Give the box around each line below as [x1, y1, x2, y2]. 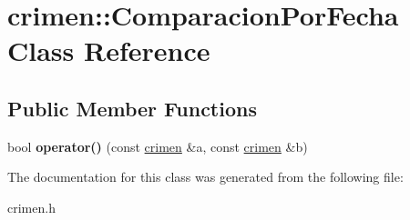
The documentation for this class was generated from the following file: [7, 167, 404, 186]
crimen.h [7, 197, 56, 216]
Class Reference [7, 32, 210, 69]
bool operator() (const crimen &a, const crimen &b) [7, 136, 308, 155]
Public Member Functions [7, 94, 257, 122]
